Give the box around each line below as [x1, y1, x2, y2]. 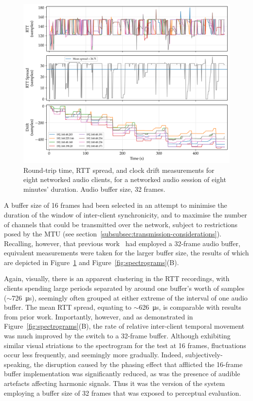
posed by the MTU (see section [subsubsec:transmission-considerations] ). [4, 229, 221, 239]
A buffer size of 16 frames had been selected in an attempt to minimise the [4, 200, 227, 210]
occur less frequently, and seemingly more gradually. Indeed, [4, 350, 183, 360]
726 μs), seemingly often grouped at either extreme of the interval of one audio [12, 292, 248, 302]
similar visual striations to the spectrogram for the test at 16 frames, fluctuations [4, 340, 246, 350]
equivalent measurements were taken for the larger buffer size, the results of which [4, 248, 249, 258]
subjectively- [185, 350, 223, 360]
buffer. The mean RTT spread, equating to [4, 302, 132, 312]
